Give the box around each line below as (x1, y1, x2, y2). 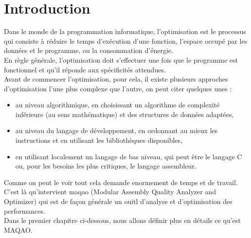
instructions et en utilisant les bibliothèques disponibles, (15, 135, 183, 145)
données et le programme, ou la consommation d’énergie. (4, 45, 173, 55)
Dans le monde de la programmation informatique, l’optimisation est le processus (4, 26, 246, 36)
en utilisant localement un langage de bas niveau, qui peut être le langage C (15, 151, 242, 161)
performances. (4, 205, 45, 216)
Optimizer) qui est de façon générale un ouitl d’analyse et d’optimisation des (4, 196, 233, 206)
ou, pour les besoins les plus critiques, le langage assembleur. (15, 161, 197, 171)
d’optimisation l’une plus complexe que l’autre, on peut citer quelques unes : (4, 83, 232, 93)
